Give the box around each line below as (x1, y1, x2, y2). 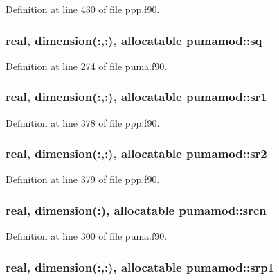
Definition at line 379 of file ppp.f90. (6, 172, 160, 186)
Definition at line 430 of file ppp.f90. (6, 2, 160, 16)
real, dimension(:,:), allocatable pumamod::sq (6, 31, 262, 49)
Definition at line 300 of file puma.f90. (6, 229, 168, 243)
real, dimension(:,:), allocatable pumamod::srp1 (6, 258, 275, 275)
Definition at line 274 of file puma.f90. (6, 58, 168, 73)
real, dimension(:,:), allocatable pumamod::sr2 (6, 145, 267, 162)
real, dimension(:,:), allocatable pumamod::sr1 (6, 88, 267, 105)
